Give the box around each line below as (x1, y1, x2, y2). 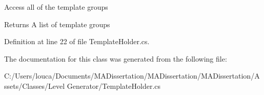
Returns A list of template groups (4, 18, 110, 29)
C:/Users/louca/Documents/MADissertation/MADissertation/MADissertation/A (4, 70, 260, 81)
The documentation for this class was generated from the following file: (4, 53, 227, 64)
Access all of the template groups (4, 2, 108, 12)
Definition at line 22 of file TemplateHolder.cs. (4, 36, 150, 47)
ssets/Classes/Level (4, 80, 65, 91)
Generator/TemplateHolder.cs (67, 80, 161, 91)
